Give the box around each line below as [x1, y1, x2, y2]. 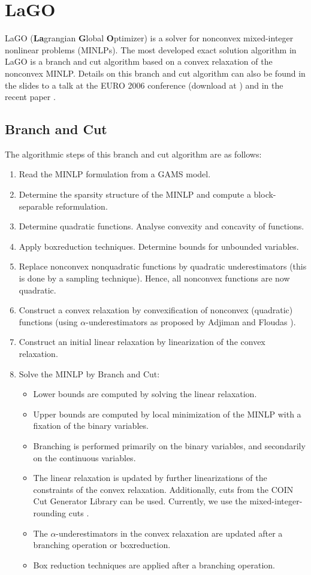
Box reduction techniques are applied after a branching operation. [33, 558, 275, 571]
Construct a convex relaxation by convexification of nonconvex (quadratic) [19, 304, 293, 316]
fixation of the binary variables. [33, 419, 149, 432]
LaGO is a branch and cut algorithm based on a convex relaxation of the [5, 55, 273, 68]
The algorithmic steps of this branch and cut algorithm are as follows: [5, 147, 262, 160]
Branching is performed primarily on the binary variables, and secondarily [33, 439, 306, 452]
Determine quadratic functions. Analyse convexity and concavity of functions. [19, 220, 304, 232]
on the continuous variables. [33, 451, 136, 464]
